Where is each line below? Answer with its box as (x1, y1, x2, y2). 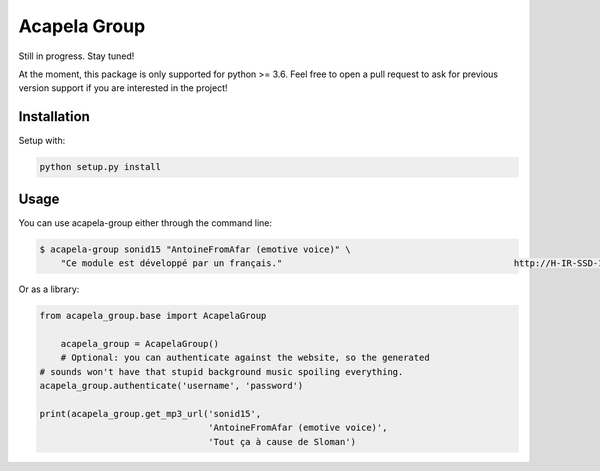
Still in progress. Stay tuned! (18, 50, 135, 62)
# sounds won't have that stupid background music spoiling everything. (39, 366, 404, 377)
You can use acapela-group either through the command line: (18, 216, 273, 229)
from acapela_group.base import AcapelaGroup (39, 310, 267, 322)
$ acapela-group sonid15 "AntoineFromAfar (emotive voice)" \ (39, 243, 351, 255)
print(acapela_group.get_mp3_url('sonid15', (39, 408, 262, 419)
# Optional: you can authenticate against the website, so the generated (60, 352, 430, 364)
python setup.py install (39, 161, 162, 173)
